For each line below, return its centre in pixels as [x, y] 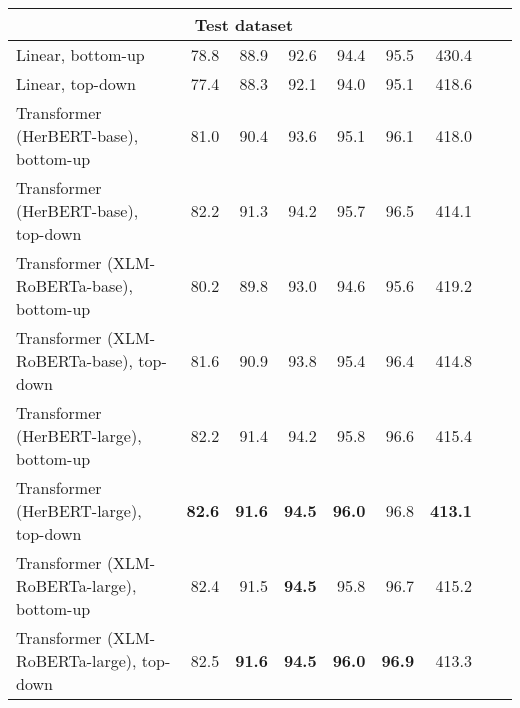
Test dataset [244, 24]
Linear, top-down [76, 83]
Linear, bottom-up [80, 54]
